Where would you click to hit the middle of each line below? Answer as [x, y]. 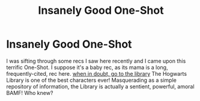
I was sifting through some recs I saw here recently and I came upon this [96, 61]
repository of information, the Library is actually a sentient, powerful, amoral [100, 86]
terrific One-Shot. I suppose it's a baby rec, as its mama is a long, [87, 67]
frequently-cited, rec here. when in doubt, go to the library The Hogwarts [97, 73]
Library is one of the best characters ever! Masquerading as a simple [92, 80]
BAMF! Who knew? [30, 93]
